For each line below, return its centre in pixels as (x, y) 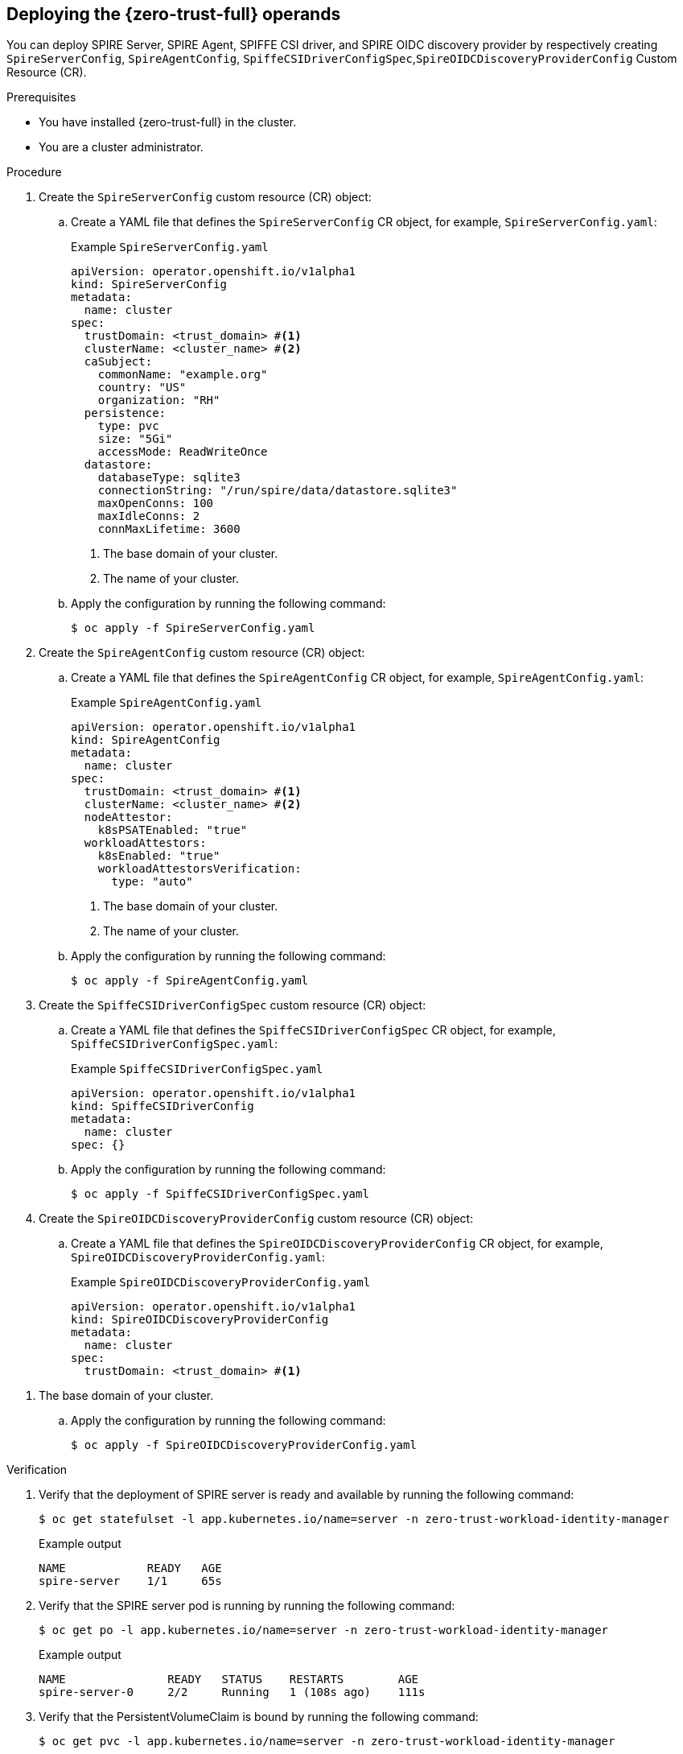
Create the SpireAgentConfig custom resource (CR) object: (202, 653)
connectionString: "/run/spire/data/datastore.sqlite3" (278, 491)
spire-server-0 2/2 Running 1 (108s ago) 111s (232, 1692)
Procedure (34, 172)
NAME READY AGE (130, 1568)
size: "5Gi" (135, 439)
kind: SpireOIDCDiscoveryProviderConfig (200, 1320)
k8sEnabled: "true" (159, 856)
